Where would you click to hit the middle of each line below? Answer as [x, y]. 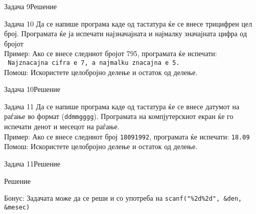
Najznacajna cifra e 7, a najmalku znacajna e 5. [94, 63]
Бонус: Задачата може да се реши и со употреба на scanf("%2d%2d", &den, [123, 198]
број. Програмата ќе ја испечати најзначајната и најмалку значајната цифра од [126, 33]
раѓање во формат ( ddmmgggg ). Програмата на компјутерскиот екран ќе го [119, 116]
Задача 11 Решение [32, 163]
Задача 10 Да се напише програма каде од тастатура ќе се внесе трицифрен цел [128, 23]
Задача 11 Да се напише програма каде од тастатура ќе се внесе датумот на [122, 106]
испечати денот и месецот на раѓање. [62, 126]
